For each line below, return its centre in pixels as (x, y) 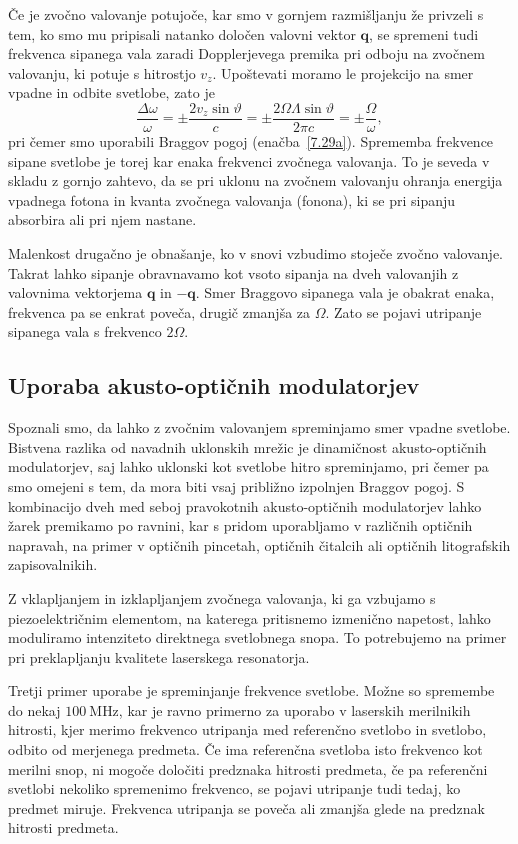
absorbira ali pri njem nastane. (102, 219)
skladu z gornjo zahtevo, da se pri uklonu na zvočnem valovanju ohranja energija (255, 180)
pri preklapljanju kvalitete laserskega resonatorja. (159, 656)
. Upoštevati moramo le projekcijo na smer (343, 72)
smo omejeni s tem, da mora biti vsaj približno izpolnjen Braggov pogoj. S (236, 485)
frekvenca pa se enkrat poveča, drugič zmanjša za (159, 311)
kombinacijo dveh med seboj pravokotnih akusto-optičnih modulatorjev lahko (245, 505)
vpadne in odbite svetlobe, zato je (111, 92)
